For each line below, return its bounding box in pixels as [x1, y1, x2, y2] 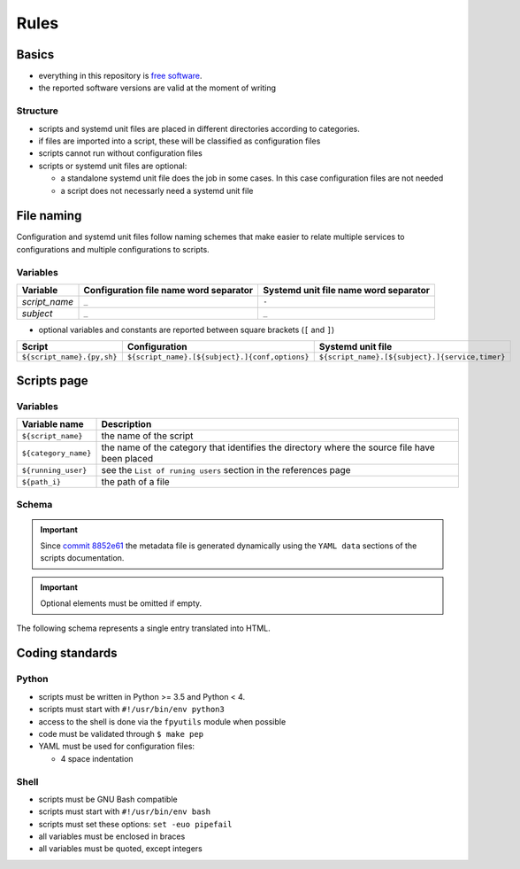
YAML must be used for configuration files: [38, 741, 195, 752]
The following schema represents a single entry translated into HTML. [16, 623, 271, 633]
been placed [101, 453, 154, 465]
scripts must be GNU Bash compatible [38, 794, 178, 804]
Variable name [21, 418, 84, 431]
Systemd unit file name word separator [263, 283, 431, 296]
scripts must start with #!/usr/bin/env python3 [38, 704, 225, 715]
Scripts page [16, 373, 88, 388]
